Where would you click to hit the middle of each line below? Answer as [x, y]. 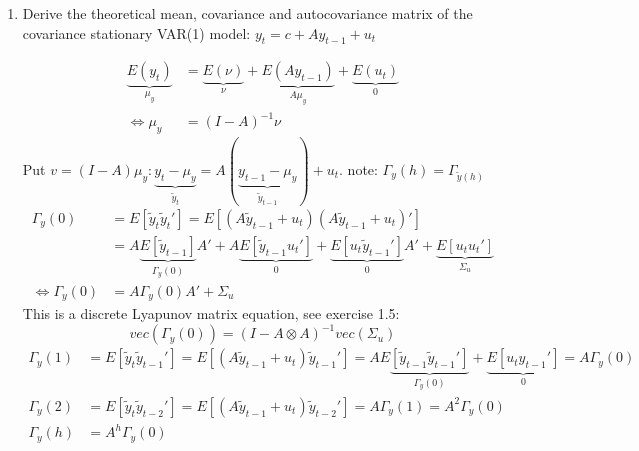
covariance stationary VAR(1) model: [136, 32]
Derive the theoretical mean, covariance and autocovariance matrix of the [247, 13]
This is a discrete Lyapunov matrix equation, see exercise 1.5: [211, 313]
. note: [358, 168]
